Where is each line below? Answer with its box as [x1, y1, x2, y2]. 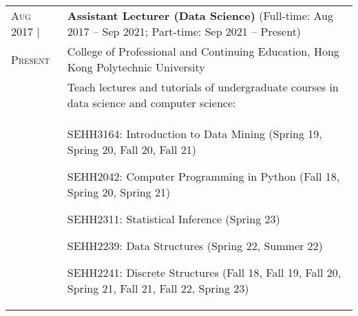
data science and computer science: [67, 95, 236, 111]
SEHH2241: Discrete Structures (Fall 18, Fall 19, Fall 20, [67, 264, 341, 280]
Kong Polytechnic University [67, 59, 205, 75]
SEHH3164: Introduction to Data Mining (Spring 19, [67, 126, 322, 142]
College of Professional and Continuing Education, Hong [67, 43, 339, 59]
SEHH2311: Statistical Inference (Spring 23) [67, 211, 280, 227]
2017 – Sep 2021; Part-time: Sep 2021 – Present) [67, 23, 302, 39]
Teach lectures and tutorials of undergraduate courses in [67, 79, 339, 95]
